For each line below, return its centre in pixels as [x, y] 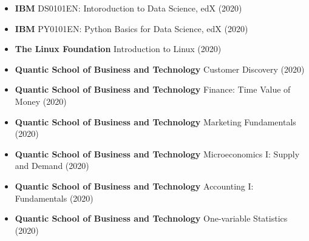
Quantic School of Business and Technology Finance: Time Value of [153, 89]
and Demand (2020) [52, 166]
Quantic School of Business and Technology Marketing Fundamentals [155, 121]
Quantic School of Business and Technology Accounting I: [134, 186]
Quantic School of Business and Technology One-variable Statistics [151, 218]
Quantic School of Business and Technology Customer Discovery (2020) [160, 69]
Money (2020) [41, 101]
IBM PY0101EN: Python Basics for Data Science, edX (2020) [131, 28]
